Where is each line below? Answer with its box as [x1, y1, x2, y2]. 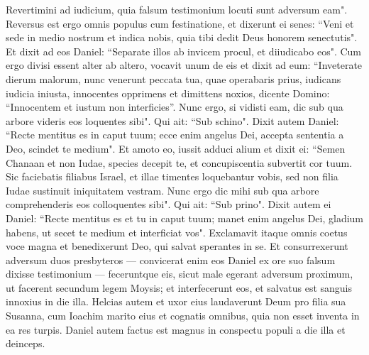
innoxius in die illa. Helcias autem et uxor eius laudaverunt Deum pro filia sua [6, 294, 346, 309]
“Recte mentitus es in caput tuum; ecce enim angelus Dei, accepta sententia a [6, 127, 344, 142]
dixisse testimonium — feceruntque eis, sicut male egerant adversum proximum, [6, 266, 353, 281]
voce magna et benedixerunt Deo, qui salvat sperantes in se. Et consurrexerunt [6, 239, 348, 253]
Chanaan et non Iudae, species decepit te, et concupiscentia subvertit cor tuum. [6, 155, 353, 170]
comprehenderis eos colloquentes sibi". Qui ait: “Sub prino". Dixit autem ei [6, 197, 331, 212]
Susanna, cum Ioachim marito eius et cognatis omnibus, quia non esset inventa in [6, 308, 360, 323]
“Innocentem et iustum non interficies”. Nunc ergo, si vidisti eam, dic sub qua [6, 99, 343, 114]
